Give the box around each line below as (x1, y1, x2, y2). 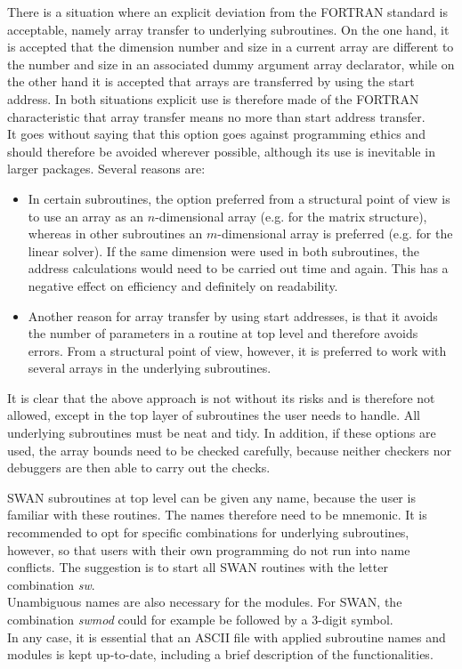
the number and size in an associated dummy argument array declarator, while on (7, 54, 455, 73)
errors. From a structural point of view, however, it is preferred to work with (28, 341, 447, 359)
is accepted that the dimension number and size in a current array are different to (7, 37, 454, 56)
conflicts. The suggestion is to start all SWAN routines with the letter (7, 558, 388, 576)
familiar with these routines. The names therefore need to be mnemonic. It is (7, 505, 427, 524)
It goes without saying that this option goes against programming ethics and (7, 125, 426, 143)
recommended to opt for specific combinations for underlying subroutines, (7, 523, 409, 542)
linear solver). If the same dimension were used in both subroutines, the (28, 241, 420, 260)
